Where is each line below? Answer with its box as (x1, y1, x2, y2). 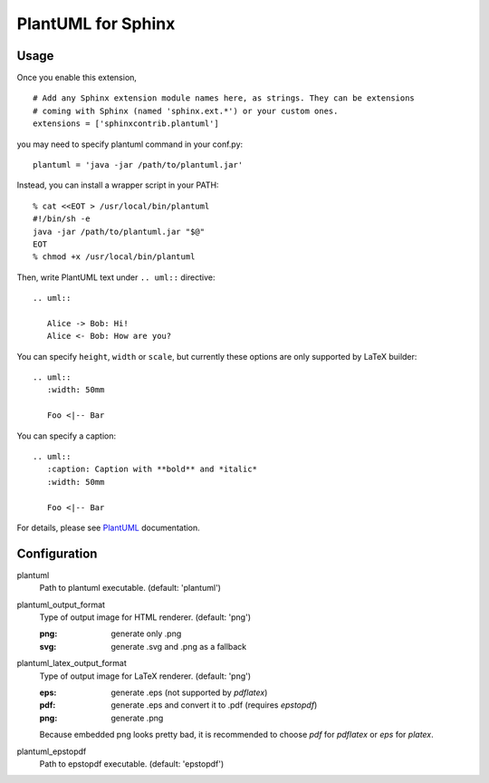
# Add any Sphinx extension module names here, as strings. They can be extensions (33, 93, 416, 103)
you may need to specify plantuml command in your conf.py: (16, 139, 244, 150)
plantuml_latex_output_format (16, 658, 127, 669)
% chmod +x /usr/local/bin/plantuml (33, 252, 196, 262)
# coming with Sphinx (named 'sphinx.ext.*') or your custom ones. (33, 105, 339, 116)
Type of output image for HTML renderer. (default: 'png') (39, 612, 251, 623)
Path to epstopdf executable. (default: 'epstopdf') (39, 758, 225, 769)
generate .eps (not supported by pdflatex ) (110, 687, 268, 698)
